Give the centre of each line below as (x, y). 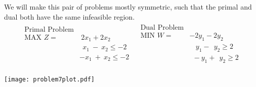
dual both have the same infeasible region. (70, 16)
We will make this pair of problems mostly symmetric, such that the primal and (128, 7)
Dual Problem (162, 28)
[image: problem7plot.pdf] (49, 80)
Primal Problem (49, 29)
